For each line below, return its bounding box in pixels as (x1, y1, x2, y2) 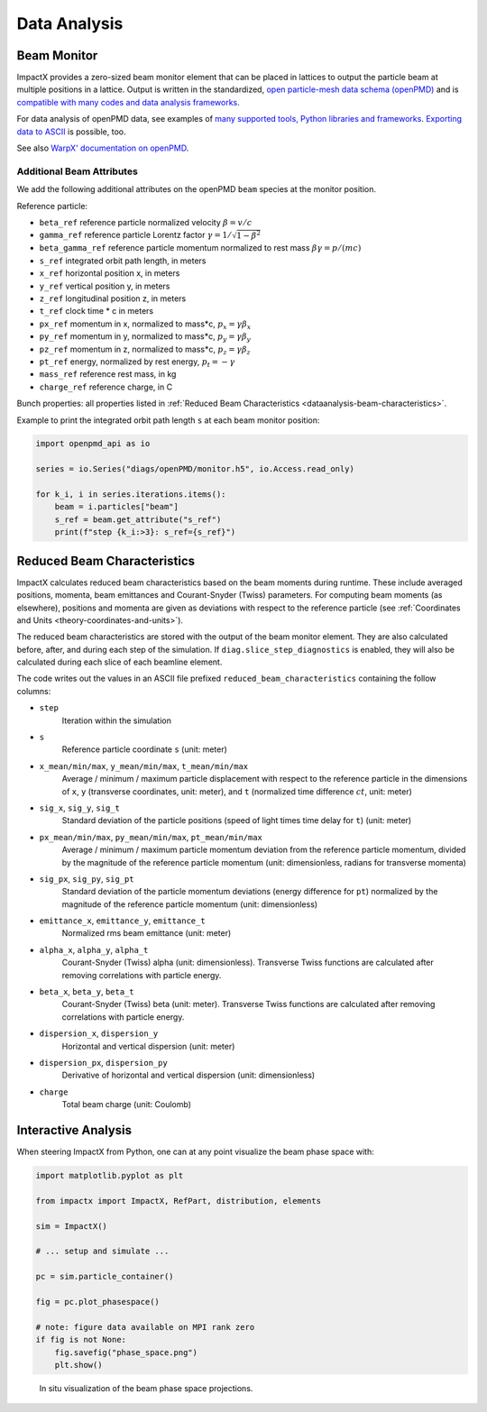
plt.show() (54, 1360, 103, 1370)
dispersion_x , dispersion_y (39, 1028, 159, 1039)
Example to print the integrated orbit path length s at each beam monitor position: (16, 415, 320, 426)
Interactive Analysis (16, 1123, 133, 1138)
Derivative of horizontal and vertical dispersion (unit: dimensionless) (61, 1069, 316, 1081)
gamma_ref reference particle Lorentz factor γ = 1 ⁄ (39, 230, 231, 241)
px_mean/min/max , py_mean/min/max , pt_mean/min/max (39, 831, 263, 842)
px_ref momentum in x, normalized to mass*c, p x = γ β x (39, 318, 252, 331)
